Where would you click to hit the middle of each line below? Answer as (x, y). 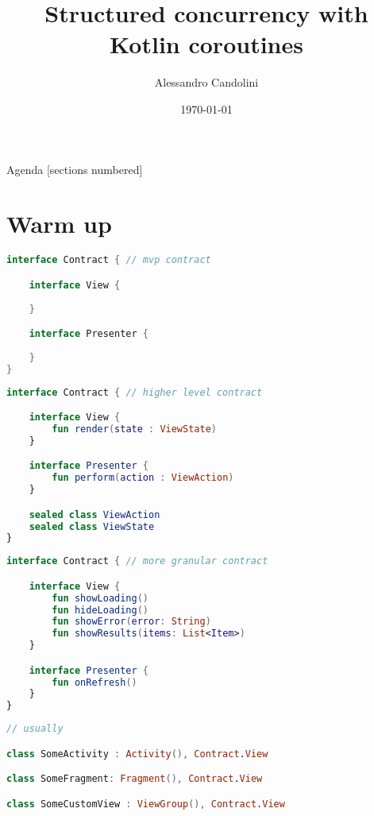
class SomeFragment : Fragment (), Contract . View (135, 779)
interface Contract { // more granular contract (137, 561)
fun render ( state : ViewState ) (134, 429)
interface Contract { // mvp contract (109, 260)
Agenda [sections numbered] (75, 169)
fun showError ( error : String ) (131, 622)
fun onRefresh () (94, 682)
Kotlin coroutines (206, 44)
